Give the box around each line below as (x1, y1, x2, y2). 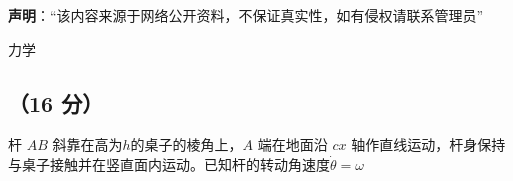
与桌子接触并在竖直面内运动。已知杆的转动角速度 (8, 153, 330, 174)
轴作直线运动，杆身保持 (351, 134, 506, 155)
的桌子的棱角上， (130, 134, 243, 155)
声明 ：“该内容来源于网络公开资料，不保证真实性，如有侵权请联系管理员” (8, 5, 484, 25)
